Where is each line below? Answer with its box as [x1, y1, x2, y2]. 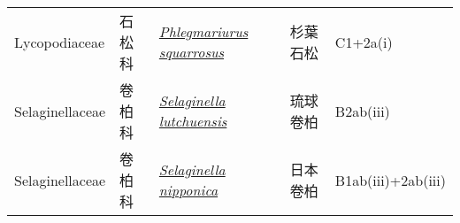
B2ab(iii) [334, 100, 390, 121]
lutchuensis [158, 111, 227, 131]
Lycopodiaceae [14, 31, 105, 52]
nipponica [158, 180, 218, 200]
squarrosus [158, 42, 225, 62]
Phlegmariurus [158, 21, 249, 42]
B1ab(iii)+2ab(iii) [334, 169, 446, 190]
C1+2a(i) [334, 31, 393, 52]
